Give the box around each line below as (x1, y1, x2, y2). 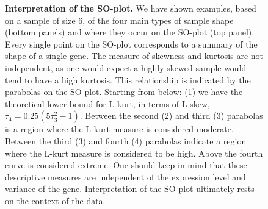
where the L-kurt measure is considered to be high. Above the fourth (5, 146, 263, 159)
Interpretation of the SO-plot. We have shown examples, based (5, 2, 256, 14)
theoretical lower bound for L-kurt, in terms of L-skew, (5, 97, 210, 110)
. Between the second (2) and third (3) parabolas (79, 109, 263, 122)
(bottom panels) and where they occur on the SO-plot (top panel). (5, 26, 255, 38)
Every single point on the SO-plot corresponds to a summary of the (5, 37, 258, 50)
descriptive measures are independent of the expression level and (5, 170, 246, 183)
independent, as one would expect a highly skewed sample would (5, 61, 247, 74)
